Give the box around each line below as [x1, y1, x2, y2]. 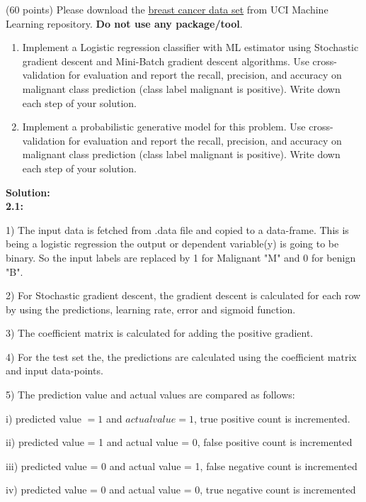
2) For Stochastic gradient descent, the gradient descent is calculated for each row [6, 288, 361, 303]
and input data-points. [6, 363, 103, 378]
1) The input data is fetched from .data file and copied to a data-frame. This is [6, 222, 349, 237]
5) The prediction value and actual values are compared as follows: [6, 387, 295, 402]
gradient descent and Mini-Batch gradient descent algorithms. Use [22, 53, 309, 68]
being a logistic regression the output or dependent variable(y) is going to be [6, 236, 339, 251]
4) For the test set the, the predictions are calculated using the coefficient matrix [6, 349, 357, 364]
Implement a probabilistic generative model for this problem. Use [22, 119, 306, 134]
